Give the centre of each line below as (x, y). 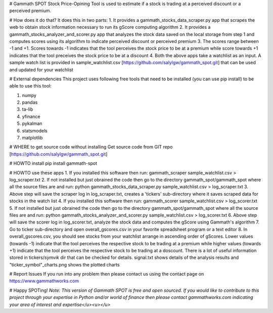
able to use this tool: (30, 86)
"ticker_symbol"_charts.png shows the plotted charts (64, 264)
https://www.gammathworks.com (44, 281)
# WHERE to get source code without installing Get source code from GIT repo (91, 147)
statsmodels (35, 130)
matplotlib (32, 138)
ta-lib (28, 109)
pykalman (32, 123)
